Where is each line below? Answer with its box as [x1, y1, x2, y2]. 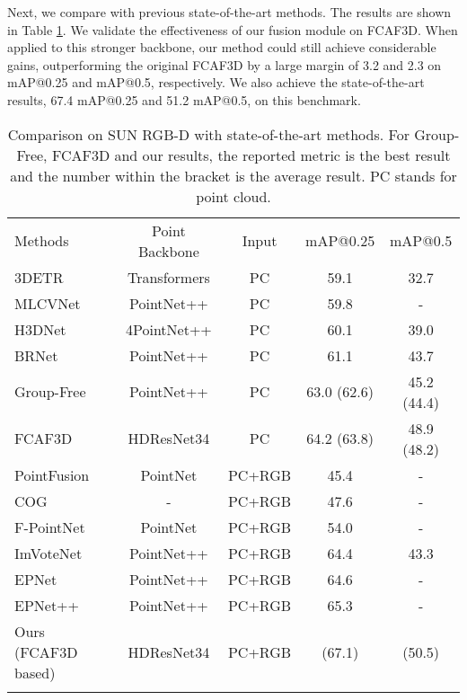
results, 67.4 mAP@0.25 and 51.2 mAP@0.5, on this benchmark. [7, 90, 361, 109]
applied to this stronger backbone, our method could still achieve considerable [7, 38, 436, 57]
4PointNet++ [126, 318, 212, 340]
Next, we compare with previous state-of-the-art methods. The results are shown [7, 3, 452, 21]
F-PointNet [14, 516, 85, 537]
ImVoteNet [14, 542, 83, 563]
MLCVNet [14, 292, 81, 314]
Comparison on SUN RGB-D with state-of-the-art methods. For [7, 123, 410, 145]
